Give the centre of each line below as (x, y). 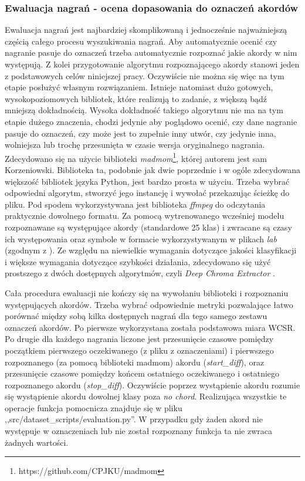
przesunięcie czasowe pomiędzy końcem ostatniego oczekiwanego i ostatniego (142, 373)
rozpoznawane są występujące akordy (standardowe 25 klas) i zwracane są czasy (148, 227)
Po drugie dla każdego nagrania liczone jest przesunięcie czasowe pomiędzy (139, 339)
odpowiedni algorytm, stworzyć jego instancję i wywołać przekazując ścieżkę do (147, 193)
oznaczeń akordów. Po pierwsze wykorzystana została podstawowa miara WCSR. (150, 327)
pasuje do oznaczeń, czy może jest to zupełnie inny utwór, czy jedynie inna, (140, 133)
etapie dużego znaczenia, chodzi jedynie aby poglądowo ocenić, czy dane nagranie (151, 121)
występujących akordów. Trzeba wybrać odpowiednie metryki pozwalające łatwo (149, 304)
